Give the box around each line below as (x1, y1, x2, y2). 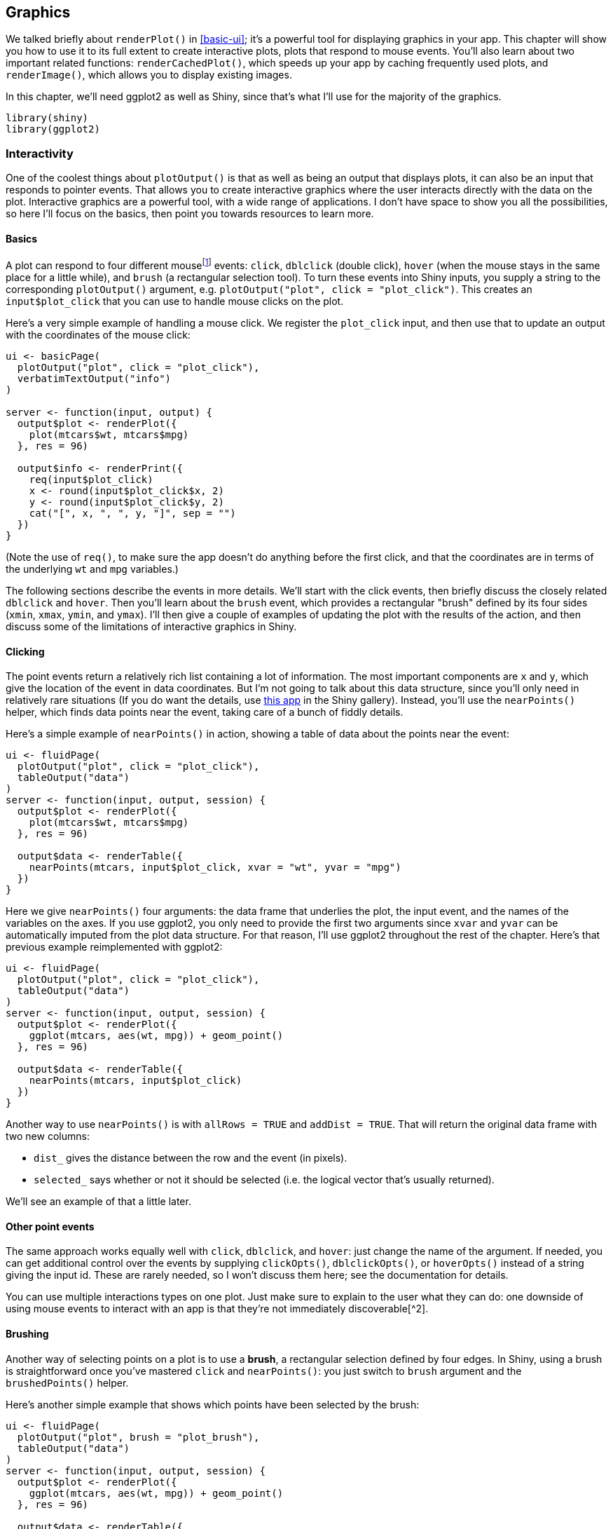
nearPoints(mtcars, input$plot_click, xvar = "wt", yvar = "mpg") (29, 862, 401, 874)
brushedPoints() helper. (6, 1376, 129, 1389)
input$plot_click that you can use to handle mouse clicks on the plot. (6, 295, 344, 308)
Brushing (6, 1328, 49, 1340)
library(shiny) (6, 112, 89, 124)
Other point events (6, 1220, 95, 1232)
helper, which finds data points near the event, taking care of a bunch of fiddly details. (6, 706, 404, 719)
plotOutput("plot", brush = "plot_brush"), (17, 1431, 260, 1443)
